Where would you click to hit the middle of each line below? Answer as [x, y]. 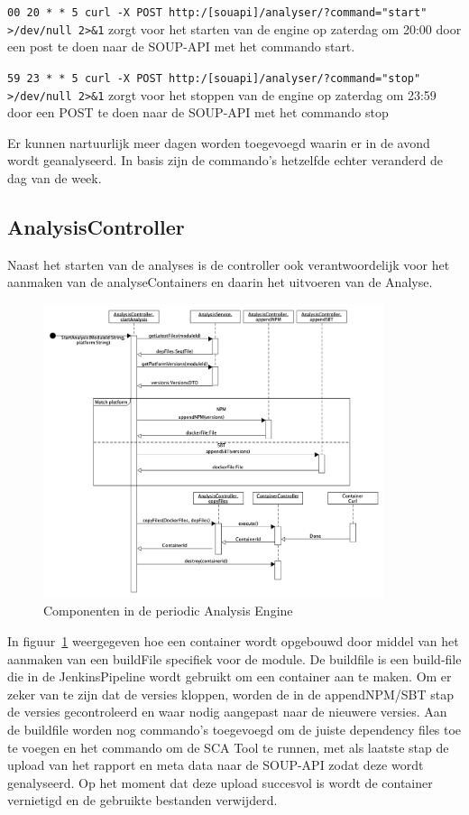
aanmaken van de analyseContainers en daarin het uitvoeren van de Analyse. [220, 282]
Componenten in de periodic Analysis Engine [168, 611]
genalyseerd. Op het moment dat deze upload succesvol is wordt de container [220, 782]
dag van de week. [55, 178]
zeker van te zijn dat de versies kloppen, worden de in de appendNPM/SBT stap [231, 694]
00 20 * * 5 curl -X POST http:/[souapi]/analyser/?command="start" [217, 13]
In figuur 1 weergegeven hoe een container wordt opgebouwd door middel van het [233, 641]
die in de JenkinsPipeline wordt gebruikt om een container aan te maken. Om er [230, 676]
